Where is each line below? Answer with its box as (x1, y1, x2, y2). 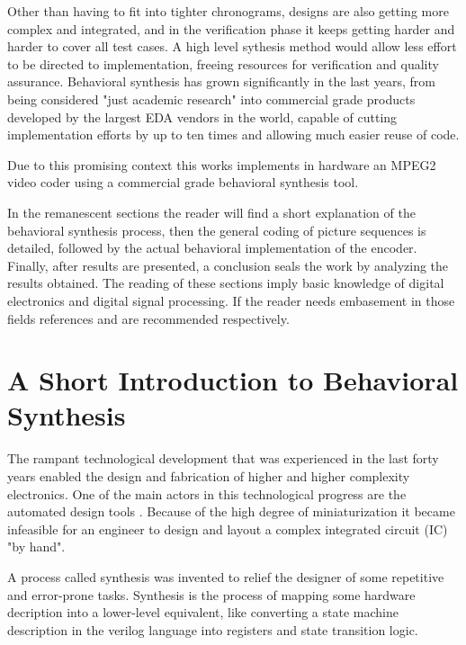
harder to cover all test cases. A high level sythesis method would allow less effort (7, 37, 457, 56)
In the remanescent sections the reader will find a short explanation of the (7, 202, 416, 221)
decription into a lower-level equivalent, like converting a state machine (7, 603, 399, 622)
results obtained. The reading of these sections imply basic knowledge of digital (7, 273, 444, 292)
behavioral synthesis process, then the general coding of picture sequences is (7, 220, 426, 239)
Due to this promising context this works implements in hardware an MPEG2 (7, 155, 436, 174)
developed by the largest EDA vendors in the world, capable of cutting (7, 107, 398, 126)
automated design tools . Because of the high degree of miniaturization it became (7, 502, 455, 521)
